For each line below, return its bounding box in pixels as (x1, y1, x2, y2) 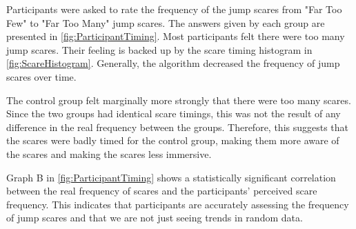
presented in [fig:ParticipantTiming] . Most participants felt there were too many (6, 29, 345, 43)
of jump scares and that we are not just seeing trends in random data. (6, 210, 303, 225)
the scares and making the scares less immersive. (6, 146, 212, 161)
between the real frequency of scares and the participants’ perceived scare (6, 183, 317, 198)
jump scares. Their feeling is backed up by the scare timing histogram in (6, 42, 313, 57)
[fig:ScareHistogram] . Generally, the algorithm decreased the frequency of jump (6, 56, 340, 70)
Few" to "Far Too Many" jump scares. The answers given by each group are (6, 15, 325, 30)
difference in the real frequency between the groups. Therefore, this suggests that (6, 119, 349, 134)
